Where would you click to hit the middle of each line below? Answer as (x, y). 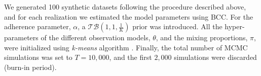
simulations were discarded (215, 57)
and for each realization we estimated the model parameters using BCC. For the (129, 16)
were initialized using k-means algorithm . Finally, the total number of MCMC (126, 47)
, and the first (130, 57)
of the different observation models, (96, 37)
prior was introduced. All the (177, 26)
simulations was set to (38, 57)
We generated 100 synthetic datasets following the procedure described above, (125, 7)
